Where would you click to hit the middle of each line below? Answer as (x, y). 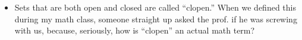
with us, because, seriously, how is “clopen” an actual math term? (135, 30)
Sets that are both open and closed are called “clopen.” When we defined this (155, 7)
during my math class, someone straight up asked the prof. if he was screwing (156, 19)
